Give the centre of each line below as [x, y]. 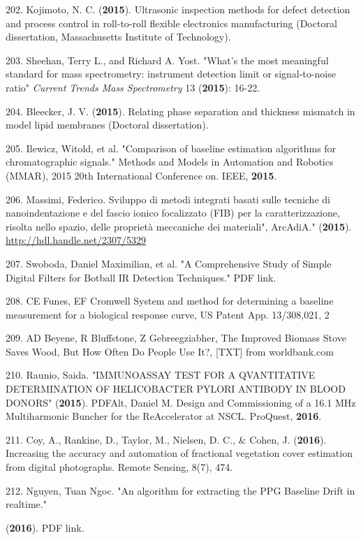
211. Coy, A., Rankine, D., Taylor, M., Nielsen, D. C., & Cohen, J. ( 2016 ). [166, 439]
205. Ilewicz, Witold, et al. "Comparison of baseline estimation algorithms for [171, 148]
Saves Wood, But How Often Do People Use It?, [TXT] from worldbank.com [170, 351]
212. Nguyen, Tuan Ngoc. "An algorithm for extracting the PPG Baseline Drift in [180, 490]
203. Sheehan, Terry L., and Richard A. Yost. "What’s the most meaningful [167, 60]
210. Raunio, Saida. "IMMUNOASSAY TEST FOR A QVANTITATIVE [161, 375]
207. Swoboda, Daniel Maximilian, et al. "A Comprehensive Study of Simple [169, 263]
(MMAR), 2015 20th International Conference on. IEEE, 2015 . [141, 175]
